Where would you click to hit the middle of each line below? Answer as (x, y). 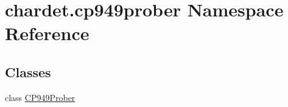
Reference (47, 33)
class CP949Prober (40, 97)
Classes (28, 71)
